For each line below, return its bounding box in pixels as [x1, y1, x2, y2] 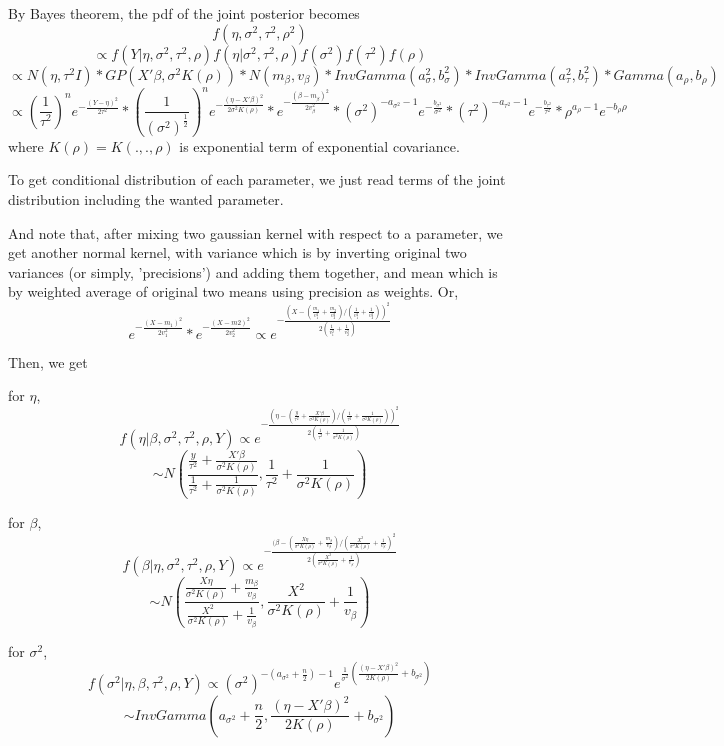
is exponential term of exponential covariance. [179, 135, 460, 156]
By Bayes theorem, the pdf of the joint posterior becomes [8, 3, 360, 23]
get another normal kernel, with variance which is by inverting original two [8, 242, 467, 263]
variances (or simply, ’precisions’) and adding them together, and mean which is [8, 261, 498, 282]
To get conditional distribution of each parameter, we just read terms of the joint [8, 169, 506, 190]
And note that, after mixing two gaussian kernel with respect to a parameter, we [8, 222, 503, 243]
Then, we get [8, 351, 88, 372]
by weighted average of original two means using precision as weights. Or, [8, 281, 459, 302]
